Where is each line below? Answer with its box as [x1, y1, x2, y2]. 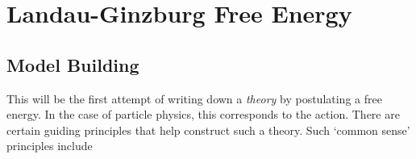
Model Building [6, 52, 139, 77]
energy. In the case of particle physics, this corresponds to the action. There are [6, 106, 400, 123]
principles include [6, 137, 93, 154]
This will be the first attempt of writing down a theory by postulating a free [6, 90, 382, 107]
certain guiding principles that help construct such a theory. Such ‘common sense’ [6, 121, 410, 138]
